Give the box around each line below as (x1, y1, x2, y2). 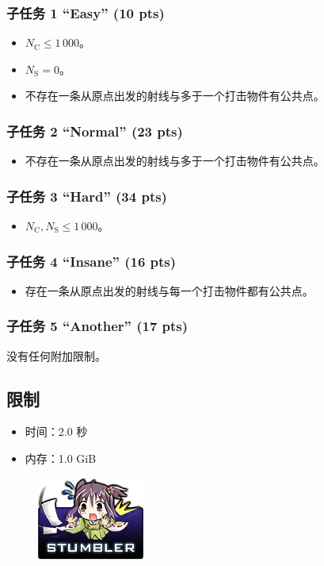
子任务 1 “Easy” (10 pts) (6, 2, 165, 22)
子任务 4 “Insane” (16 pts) (6, 251, 177, 271)
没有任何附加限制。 (6, 347, 106, 364)
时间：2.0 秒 (25, 423, 88, 440)
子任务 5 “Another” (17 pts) (6, 316, 189, 336)
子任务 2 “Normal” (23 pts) (6, 121, 183, 141)
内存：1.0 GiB (25, 450, 97, 467)
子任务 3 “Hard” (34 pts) (6, 186, 167, 206)
